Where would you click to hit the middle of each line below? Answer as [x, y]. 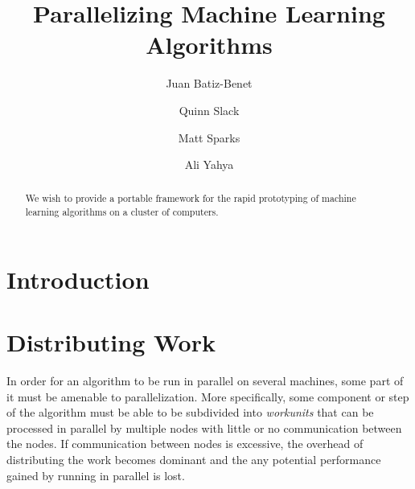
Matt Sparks [209, 137]
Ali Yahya [209, 164]
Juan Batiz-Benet [209, 83]
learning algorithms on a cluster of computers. [122, 212]
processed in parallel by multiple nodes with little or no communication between [204, 427]
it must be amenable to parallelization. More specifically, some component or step [208, 396]
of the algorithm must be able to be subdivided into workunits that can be [190, 412]
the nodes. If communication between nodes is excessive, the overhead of [185, 444]
